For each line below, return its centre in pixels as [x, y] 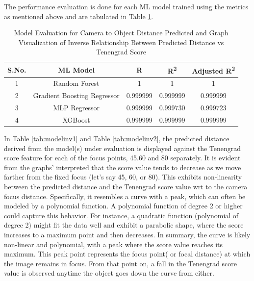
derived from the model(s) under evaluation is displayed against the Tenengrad [123, 148]
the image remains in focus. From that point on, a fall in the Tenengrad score [121, 263]
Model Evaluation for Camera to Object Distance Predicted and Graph [121, 33]
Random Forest [76, 83]
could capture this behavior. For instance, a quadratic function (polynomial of [121, 215]
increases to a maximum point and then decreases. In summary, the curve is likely [127, 235]
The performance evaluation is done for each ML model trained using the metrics [126, 6]
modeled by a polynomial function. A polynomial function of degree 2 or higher [123, 206]
